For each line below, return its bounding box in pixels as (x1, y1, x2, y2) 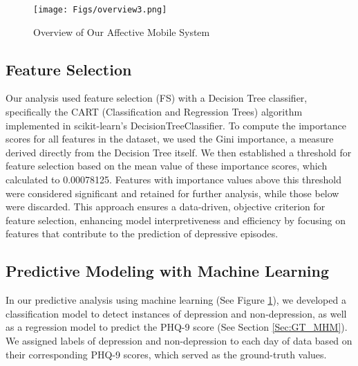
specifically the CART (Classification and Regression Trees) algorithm (6, 104, 303, 119)
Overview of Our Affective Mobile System (33, 24, 210, 39)
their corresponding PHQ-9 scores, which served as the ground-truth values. (6, 347, 327, 361)
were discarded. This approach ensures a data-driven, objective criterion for (6, 199, 326, 214)
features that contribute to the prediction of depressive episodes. (6, 226, 279, 241)
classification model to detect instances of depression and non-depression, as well (6, 306, 347, 320)
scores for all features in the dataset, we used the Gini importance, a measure (6, 131, 334, 146)
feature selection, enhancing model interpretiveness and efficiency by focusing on (6, 212, 346, 227)
